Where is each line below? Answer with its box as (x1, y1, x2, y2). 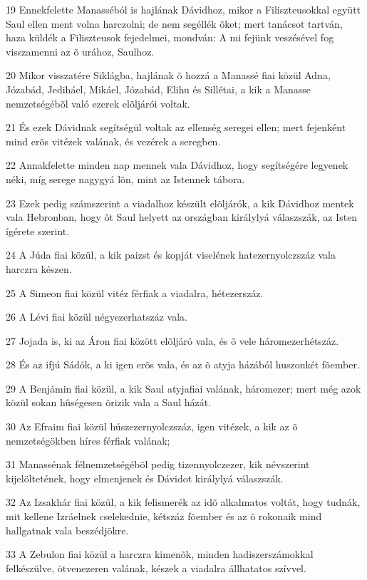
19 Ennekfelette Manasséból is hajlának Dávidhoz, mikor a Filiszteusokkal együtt (6, 2, 361, 16)
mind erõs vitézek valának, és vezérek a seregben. (6, 133, 221, 148)
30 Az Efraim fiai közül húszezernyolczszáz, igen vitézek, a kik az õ (6, 419, 298, 434)
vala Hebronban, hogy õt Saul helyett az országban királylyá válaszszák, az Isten (6, 209, 358, 224)
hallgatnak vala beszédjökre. (6, 522, 129, 537)
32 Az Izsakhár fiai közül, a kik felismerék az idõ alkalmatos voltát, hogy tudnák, (6, 494, 361, 509)
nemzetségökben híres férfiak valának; (6, 433, 170, 447)
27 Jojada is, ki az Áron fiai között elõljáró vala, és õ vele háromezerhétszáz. (6, 333, 339, 348)
